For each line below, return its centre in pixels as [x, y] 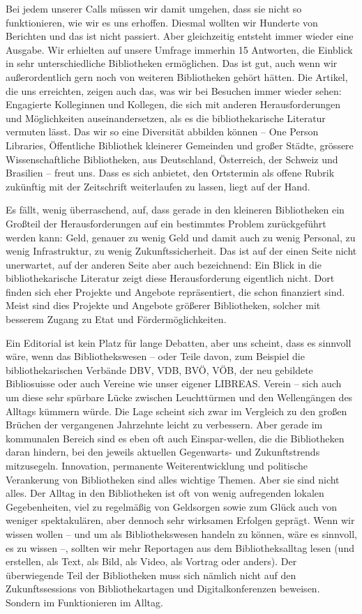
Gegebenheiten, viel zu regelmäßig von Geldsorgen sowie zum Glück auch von [171, 506]
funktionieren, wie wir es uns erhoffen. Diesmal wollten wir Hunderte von [162, 22]
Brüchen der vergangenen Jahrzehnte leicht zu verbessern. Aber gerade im [164, 425]
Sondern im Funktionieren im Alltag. [84, 602]
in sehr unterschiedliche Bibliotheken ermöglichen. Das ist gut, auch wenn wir [172, 63]
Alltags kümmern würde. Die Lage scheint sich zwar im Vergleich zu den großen [176, 411]
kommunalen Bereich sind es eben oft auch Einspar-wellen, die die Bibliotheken [175, 438]
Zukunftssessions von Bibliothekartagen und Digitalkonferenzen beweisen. [163, 589]
